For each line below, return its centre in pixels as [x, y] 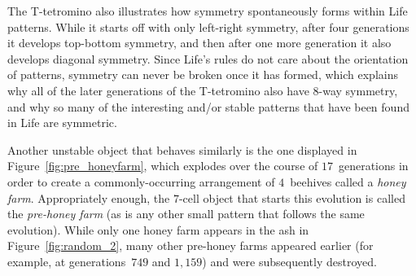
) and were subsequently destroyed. [289, 261]
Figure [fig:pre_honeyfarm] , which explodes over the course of [163, 166]
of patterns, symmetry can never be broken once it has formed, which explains [203, 74]
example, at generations [67, 261]
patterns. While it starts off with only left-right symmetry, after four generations [208, 26]
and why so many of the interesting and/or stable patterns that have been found [208, 106]
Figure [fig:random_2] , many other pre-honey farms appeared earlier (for [190, 245]
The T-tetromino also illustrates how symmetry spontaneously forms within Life [208, 11]
